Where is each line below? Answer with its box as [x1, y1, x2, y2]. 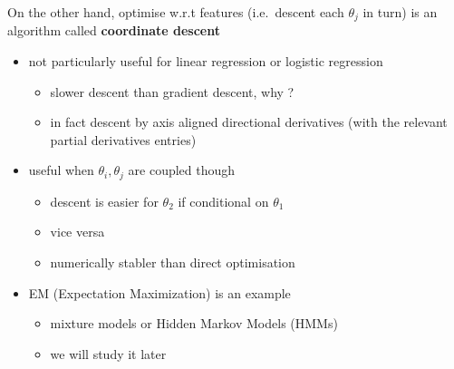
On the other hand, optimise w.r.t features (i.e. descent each [7, 3, 344, 21]
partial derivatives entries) [50, 130, 197, 149]
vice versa [50, 222, 105, 241]
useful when [28, 160, 94, 180]
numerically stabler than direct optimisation [50, 253, 295, 272]
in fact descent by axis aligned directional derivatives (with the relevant [50, 112, 448, 131]
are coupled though [128, 160, 236, 180]
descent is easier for [50, 191, 159, 210]
